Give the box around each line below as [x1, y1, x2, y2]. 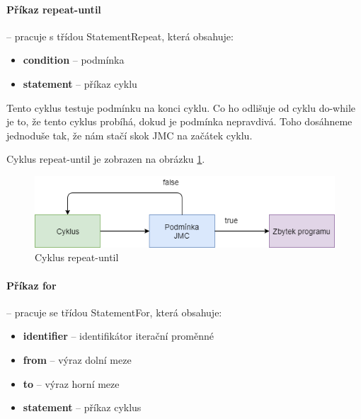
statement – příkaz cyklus [23, 400, 142, 415]
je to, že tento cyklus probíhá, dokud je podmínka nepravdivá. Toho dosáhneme [6, 114, 353, 129]
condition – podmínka [23, 52, 125, 67]
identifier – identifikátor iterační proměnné [23, 328, 214, 343]
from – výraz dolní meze [23, 352, 132, 367]
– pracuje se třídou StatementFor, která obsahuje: [6, 304, 222, 319]
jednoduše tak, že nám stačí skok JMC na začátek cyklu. [6, 127, 253, 142]
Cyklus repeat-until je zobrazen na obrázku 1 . [6, 151, 205, 166]
